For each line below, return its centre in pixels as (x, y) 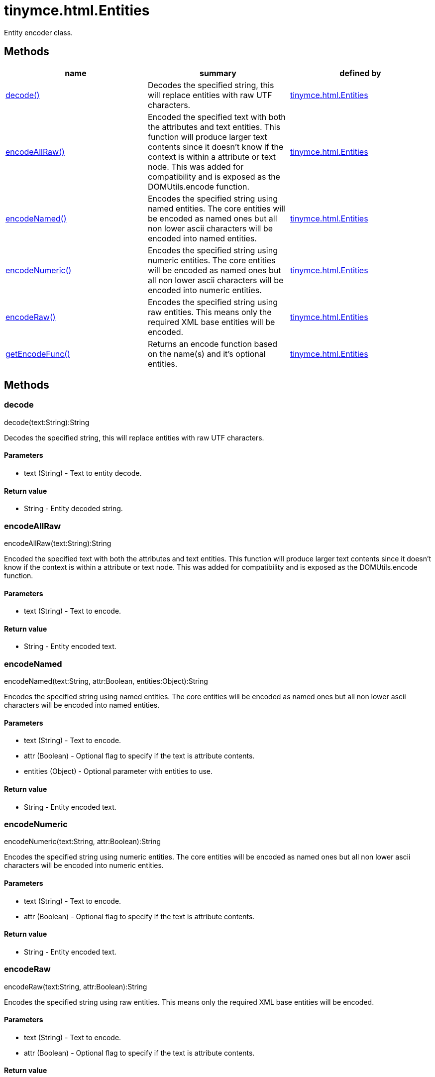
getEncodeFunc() (38, 354)
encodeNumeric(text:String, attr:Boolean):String (83, 842)
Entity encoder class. (39, 32)
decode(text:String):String (47, 422)
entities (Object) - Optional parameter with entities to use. (118, 771)
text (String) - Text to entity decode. (83, 473)
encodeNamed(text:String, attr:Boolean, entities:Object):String (106, 681)
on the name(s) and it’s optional (207, 354)
